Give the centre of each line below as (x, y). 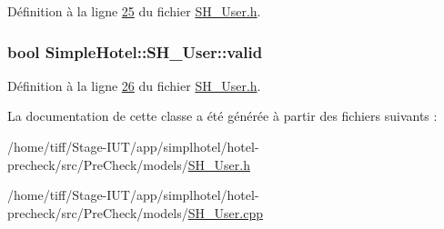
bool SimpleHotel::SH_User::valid (135, 51)
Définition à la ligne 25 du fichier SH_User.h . (134, 11)
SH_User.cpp (225, 212)
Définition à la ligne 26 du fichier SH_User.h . (134, 85)
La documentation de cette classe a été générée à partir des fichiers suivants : (222, 116)
